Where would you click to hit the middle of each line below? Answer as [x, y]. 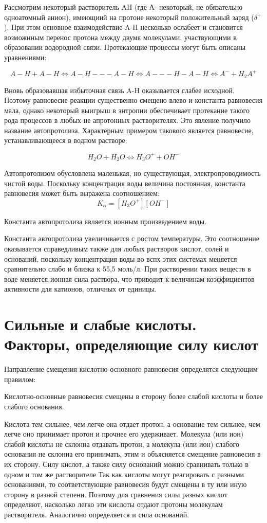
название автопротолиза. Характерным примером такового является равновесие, [129, 130]
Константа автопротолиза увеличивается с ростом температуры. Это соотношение [132, 238]
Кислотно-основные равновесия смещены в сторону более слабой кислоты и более [133, 396]
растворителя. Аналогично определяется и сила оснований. [97, 514]
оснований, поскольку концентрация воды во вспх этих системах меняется [121, 258]
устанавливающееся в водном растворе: [66, 140]
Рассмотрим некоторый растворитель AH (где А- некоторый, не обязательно [123, 7]
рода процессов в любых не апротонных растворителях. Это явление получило [127, 120]
